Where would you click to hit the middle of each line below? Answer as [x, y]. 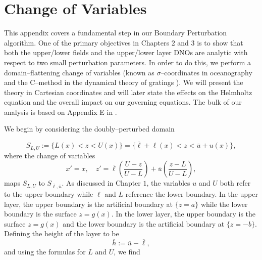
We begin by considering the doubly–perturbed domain [89, 129]
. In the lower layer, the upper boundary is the [184, 214]
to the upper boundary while [49, 194]
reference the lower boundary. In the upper [192, 194]
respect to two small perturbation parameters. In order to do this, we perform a [128, 62]
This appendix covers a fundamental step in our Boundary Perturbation [116, 33]
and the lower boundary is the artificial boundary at [144, 223]
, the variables [168, 183]
